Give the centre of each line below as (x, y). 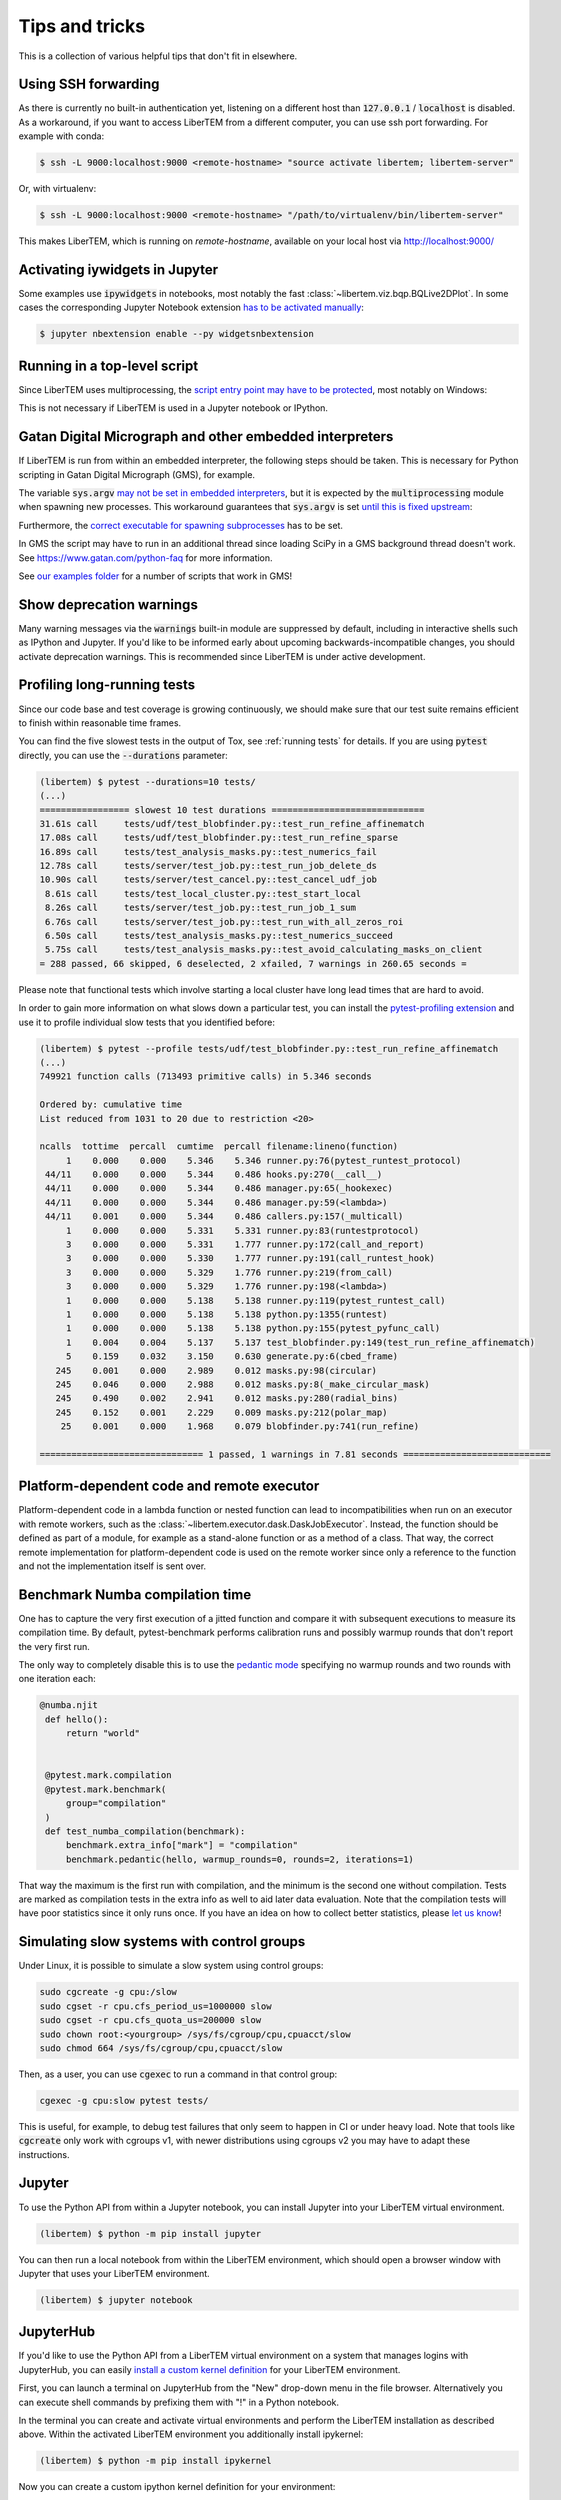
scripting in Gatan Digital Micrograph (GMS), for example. (136, 474)
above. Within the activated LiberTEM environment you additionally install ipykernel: (191, 2434)
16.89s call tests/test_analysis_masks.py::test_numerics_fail (208, 851)
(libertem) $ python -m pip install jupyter (150, 2233)
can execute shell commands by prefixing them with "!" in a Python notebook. (179, 2402)
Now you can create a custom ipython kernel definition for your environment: (177, 2487)
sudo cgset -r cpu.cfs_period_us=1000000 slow (155, 2006)
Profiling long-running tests (107, 685)
